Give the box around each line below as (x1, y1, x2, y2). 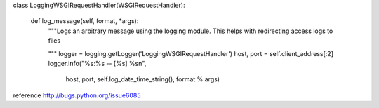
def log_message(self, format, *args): (30, 17, 139, 25)
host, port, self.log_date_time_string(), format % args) (65, 75, 220, 83)
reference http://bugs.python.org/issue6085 (13, 91, 141, 100)
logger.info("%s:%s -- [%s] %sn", (48, 59, 147, 67)
